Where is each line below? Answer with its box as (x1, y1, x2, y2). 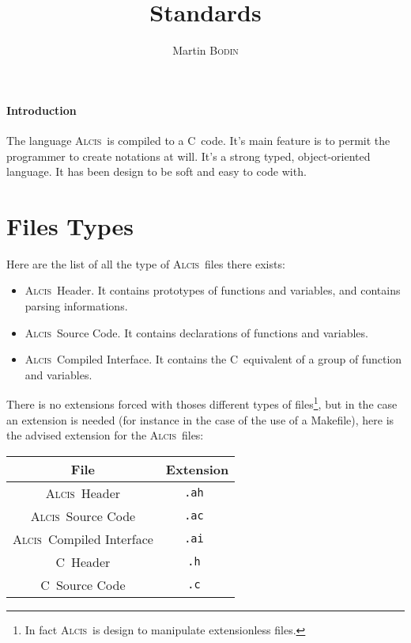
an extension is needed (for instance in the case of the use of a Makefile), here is (6, 411, 394, 428)
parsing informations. (25, 298, 128, 314)
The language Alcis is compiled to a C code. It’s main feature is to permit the (6, 131, 390, 148)
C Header (55, 552, 111, 571)
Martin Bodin (172, 42, 239, 59)
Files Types (6, 209, 134, 242)
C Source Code (40, 575, 126, 594)
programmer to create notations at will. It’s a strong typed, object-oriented (6, 147, 371, 164)
